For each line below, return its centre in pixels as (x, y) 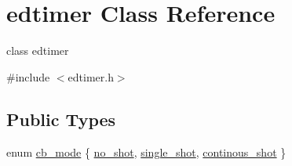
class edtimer (38, 51)
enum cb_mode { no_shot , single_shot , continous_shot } (146, 152)
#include (28, 76)
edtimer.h (91, 76)
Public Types (61, 119)
